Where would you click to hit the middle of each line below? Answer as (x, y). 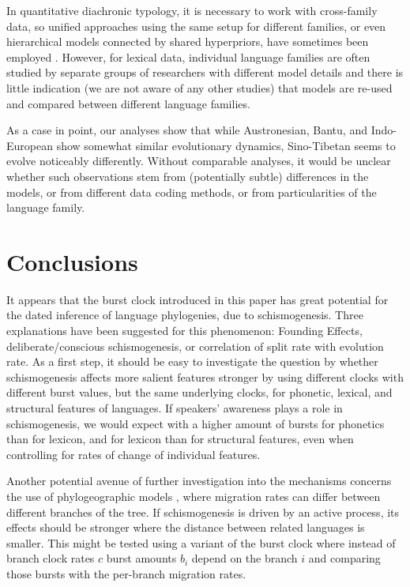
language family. (46, 207)
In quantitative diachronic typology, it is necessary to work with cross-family (192, 10)
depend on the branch (244, 558)
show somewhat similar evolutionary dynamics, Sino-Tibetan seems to (226, 145)
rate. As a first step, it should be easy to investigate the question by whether (192, 361)
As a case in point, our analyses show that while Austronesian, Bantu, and (187, 130)
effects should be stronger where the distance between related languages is (186, 527)
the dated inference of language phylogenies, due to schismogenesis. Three (185, 315)
